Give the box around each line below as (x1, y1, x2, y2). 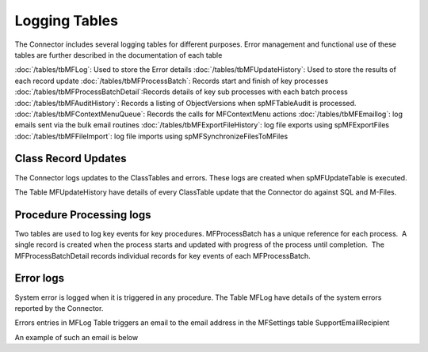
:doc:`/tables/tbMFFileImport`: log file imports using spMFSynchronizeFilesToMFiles (14, 131, 289, 141)
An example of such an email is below (14, 332, 139, 342)
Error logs (14, 271, 65, 285)
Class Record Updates (14, 152, 127, 165)
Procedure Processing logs (14, 208, 151, 221)
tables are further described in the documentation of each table (14, 50, 223, 59)
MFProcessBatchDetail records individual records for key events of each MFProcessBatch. (14, 251, 311, 260)
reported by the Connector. (14, 303, 104, 312)
